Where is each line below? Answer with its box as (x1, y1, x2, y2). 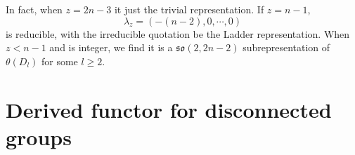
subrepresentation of (243, 40, 330, 55)
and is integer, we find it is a (49, 40, 173, 55)
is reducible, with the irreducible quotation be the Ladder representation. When (6, 26, 350, 41)
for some (41, 53, 78, 68)
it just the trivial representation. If (114, 2, 264, 16)
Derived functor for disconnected (6, 95, 332, 123)
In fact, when (6, 2, 63, 16)
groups (6, 122, 72, 151)
